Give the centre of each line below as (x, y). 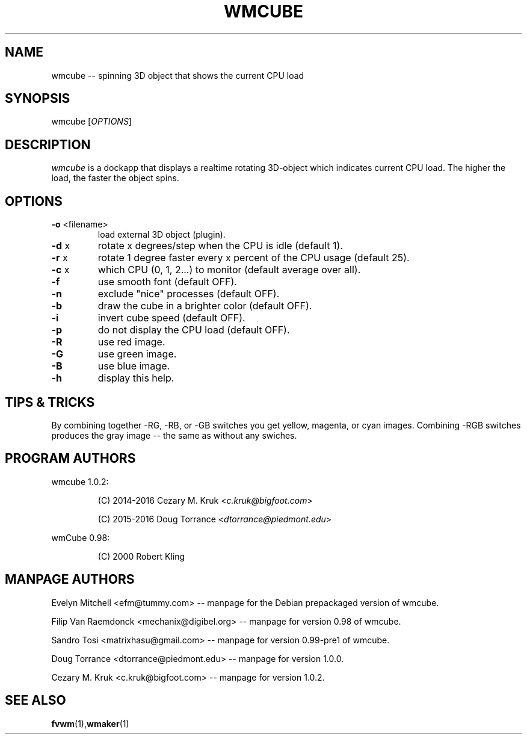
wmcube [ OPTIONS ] (91, 122)
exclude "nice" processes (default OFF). (189, 294)
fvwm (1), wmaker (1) (90, 723)
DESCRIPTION (48, 144)
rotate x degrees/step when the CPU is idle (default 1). (220, 246)
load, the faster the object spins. (115, 178)
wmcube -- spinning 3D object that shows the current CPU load (178, 75)
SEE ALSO (35, 700)
